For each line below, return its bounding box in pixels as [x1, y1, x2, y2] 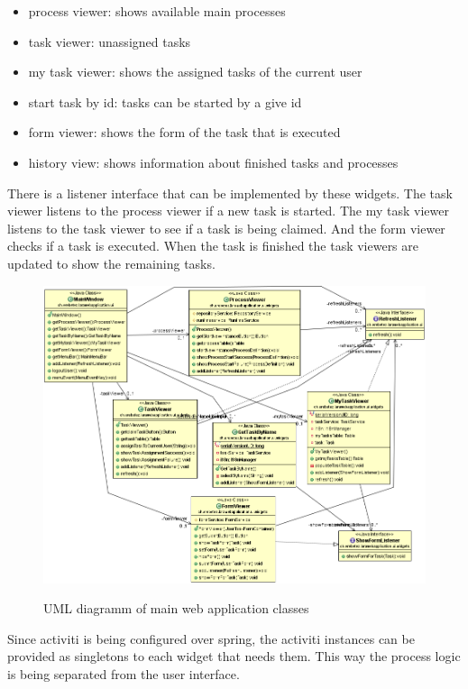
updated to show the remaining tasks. [7, 253, 216, 272]
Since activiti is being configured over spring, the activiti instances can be [7, 629, 415, 648]
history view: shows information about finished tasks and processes [28, 152, 399, 171]
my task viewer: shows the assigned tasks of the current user [28, 62, 362, 81]
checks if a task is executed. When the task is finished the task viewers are [7, 236, 419, 255]
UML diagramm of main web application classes [43, 599, 309, 618]
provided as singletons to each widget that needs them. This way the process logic [7, 647, 461, 666]
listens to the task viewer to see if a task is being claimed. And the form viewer [7, 218, 445, 237]
